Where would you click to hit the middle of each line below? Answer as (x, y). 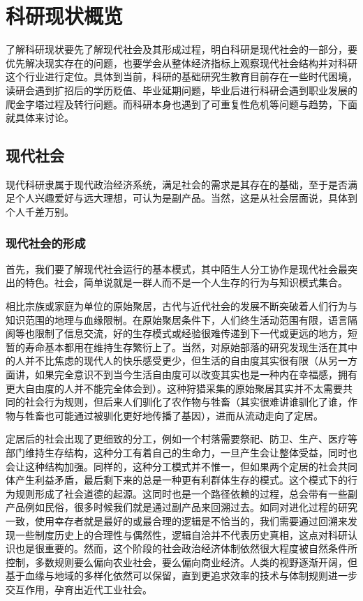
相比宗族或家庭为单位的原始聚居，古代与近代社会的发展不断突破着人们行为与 (181, 306)
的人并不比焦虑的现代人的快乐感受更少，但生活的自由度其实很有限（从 (167, 361)
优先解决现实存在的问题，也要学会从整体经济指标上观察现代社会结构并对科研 (181, 62)
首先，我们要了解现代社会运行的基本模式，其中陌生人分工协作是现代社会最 (177, 268)
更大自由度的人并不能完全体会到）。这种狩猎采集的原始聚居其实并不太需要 (174, 388)
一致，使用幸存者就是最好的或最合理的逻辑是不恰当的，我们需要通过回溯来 (177, 520)
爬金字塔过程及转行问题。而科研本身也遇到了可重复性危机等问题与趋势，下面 (181, 104)
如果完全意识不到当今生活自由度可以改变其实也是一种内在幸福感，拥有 (196, 374)
